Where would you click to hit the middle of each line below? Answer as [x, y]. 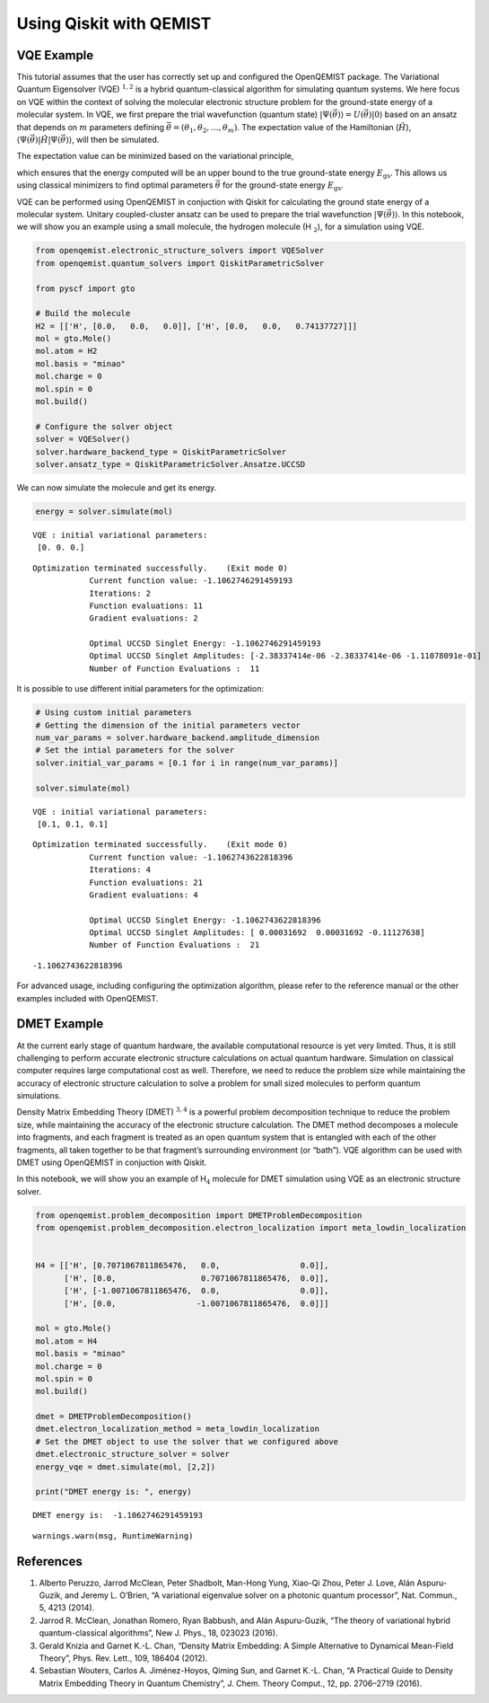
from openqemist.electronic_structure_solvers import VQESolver [180, 251]
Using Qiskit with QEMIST [114, 23]
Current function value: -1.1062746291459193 [191, 581]
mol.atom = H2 [66, 351]
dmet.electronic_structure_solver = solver [133, 1454]
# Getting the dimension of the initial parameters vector [168, 725]
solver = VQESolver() [83, 439]
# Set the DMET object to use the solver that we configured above [187, 1441]
